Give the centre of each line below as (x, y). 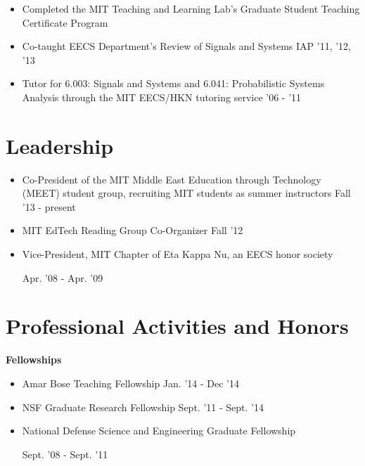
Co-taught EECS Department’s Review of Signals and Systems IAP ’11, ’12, (187, 46)
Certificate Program (65, 22)
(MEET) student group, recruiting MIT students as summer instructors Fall (186, 193)
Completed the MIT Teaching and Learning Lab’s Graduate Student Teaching (191, 8)
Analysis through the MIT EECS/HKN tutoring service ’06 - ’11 (162, 97)
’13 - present (49, 206)
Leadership (60, 145)
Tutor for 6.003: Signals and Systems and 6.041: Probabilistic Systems (173, 83)
